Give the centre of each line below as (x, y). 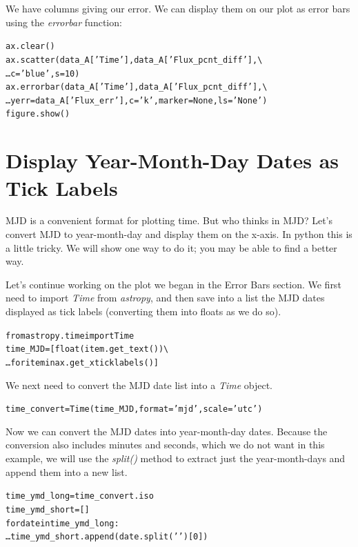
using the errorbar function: (64, 22)
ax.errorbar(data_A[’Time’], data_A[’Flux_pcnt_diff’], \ (137, 87)
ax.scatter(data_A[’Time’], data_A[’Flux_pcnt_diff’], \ (134, 60)
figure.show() (38, 114)
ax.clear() (30, 47)
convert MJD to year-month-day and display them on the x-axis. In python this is (179, 234)
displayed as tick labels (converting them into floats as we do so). (143, 311)
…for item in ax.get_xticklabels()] (82, 362)
